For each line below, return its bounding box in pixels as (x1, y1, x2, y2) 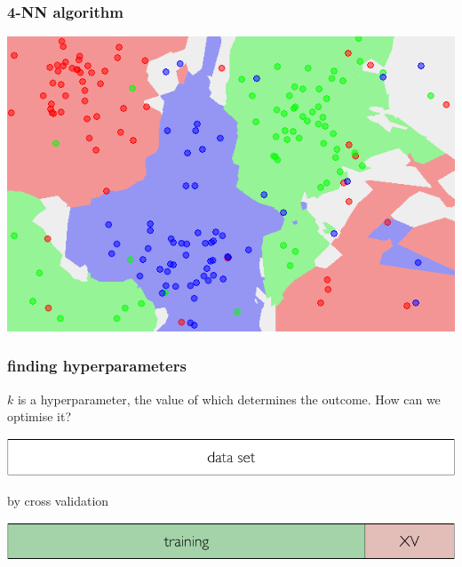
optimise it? (7, 407, 72, 426)
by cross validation (7, 491, 109, 509)
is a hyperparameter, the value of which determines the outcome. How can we (17, 389, 441, 408)
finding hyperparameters (7, 355, 187, 377)
